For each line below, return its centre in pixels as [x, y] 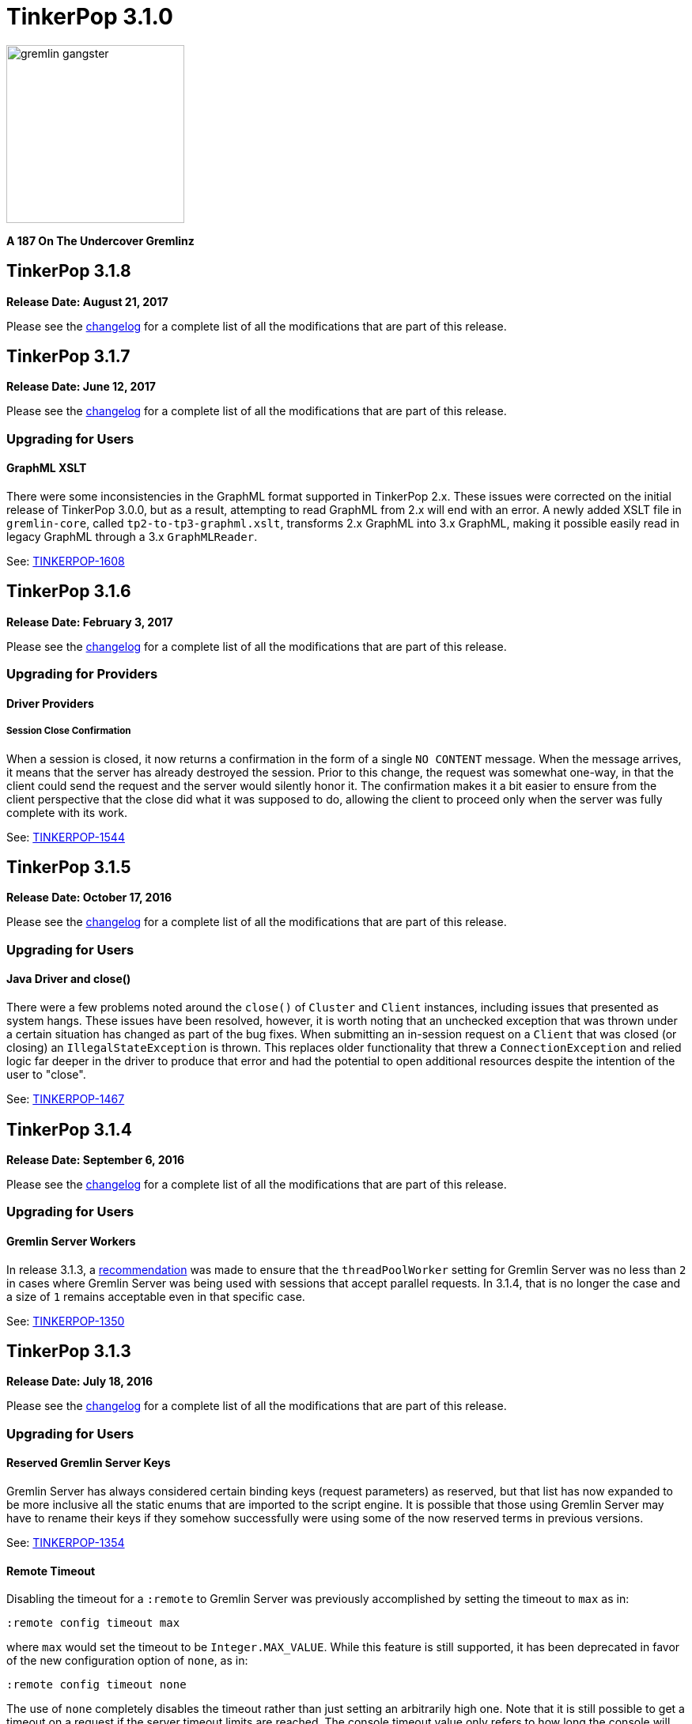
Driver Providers [50, 703]
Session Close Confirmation [69, 731]
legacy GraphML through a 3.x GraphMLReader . [132, 537]
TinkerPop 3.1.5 [69, 868]
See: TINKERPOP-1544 [66, 837]
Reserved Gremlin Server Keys [89, 1463]
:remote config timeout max [93, 1623]
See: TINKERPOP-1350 [66, 1321]
